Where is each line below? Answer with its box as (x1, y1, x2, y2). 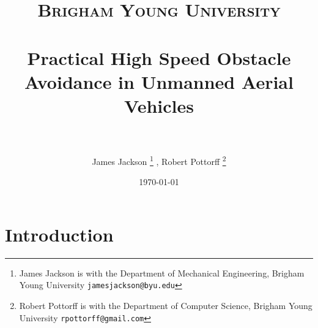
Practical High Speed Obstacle (27, 45, 291, 70)
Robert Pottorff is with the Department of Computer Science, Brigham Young (19, 299, 312, 312)
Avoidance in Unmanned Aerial (24, 69, 294, 94)
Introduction (5, 221, 114, 246)
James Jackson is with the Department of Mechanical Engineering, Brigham (19, 266, 305, 279)
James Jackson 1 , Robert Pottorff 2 (92, 153, 226, 167)
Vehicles (124, 93, 194, 118)
